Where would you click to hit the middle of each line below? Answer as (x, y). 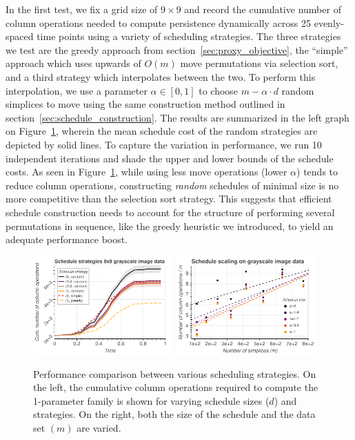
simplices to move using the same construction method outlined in (145, 104)
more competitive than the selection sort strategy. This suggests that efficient (169, 199)
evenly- (329, 22)
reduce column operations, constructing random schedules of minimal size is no (172, 185)
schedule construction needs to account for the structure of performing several (170, 212)
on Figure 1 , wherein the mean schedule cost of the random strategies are (162, 131)
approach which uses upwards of (73, 63)
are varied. (99, 428)
